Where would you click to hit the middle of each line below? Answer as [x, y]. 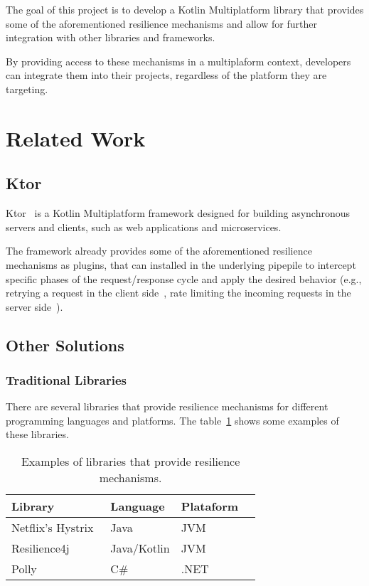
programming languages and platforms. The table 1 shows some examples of [172, 420]
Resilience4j [41, 548]
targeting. [27, 89]
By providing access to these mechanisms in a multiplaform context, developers [178, 61]
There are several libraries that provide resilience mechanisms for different [167, 406]
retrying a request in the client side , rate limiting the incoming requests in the [178, 293]
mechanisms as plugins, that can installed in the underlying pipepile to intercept [181, 264]
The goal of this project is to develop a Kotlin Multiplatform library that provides [185, 9]
